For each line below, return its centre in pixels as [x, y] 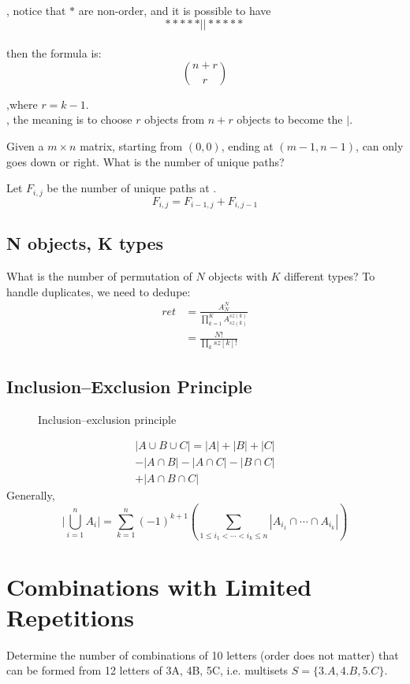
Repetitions [71, 617]
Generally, [31, 495]
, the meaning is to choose [69, 119]
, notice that [36, 10]
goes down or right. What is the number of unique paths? [145, 161]
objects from [175, 119]
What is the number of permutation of [99, 276]
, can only [380, 145]
